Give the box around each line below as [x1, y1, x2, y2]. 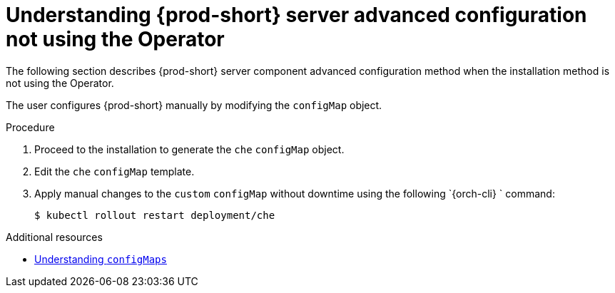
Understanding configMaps [34, 252, 167, 265]
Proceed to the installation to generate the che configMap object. [34, 143, 345, 155]
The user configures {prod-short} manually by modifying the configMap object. [6, 98, 382, 111]
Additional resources [6, 230, 103, 243]
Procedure [6, 120, 55, 133]
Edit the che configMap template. [34, 165, 195, 178]
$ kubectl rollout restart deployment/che [34, 209, 275, 221]
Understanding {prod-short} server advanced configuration [6, 3, 587, 27]
